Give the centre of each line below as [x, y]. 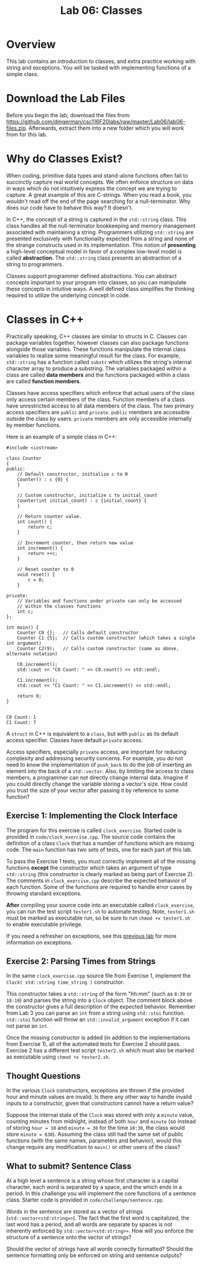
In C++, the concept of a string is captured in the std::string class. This [96, 219]
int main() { [23, 627]
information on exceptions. [39, 942]
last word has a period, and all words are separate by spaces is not [90, 1224]
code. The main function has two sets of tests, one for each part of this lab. [99, 850]
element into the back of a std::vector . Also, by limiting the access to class [100, 771]
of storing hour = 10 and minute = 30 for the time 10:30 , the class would [96, 1128]
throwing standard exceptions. [44, 893]
